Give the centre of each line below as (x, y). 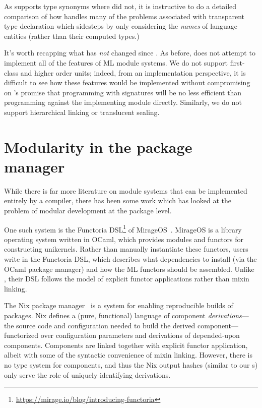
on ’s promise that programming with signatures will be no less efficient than (123, 92)
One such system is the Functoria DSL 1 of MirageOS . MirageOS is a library (123, 228)
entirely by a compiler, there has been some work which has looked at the (118, 200)
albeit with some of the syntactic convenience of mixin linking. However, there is (128, 355)
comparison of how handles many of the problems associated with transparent (124, 16)
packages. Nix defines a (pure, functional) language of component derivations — (126, 315)
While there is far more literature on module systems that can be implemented (126, 190)
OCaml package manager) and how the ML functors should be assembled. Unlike (129, 269)
